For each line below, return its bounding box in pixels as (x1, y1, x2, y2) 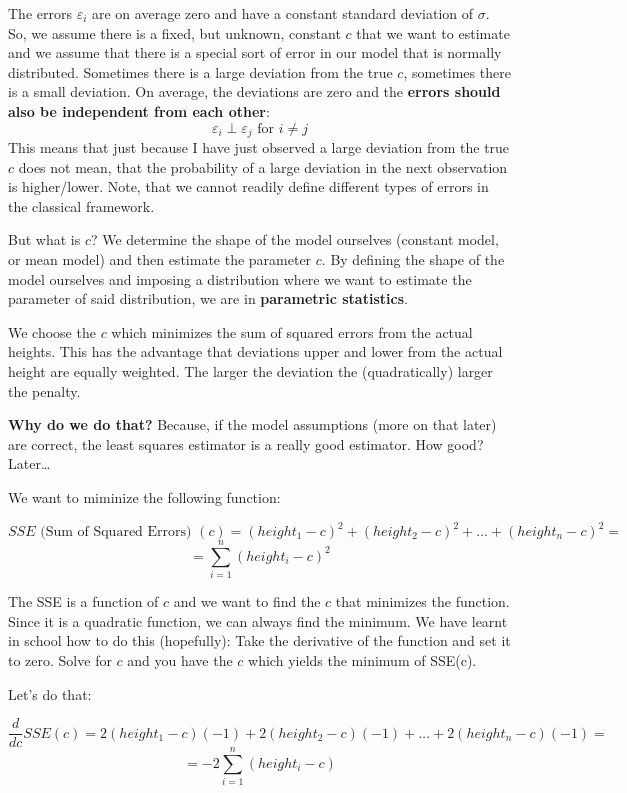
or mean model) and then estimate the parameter (8, 248, 312, 269)
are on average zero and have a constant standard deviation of (92, 3, 474, 23)
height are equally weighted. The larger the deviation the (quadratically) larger (8, 360, 493, 381)
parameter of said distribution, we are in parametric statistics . (8, 288, 408, 309)
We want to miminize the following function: (8, 486, 281, 507)
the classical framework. (8, 195, 155, 216)
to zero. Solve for (8, 649, 112, 670)
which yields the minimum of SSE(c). (248, 649, 477, 670)
